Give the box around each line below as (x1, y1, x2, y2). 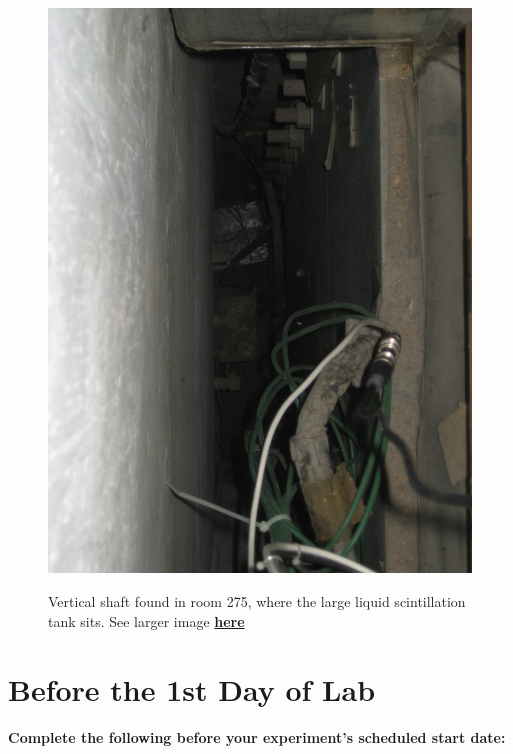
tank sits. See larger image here (48, 610, 245, 631)
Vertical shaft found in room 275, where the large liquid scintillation (48, 590, 466, 611)
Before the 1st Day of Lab (8, 669, 376, 710)
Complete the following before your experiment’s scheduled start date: (8, 727, 506, 748)
